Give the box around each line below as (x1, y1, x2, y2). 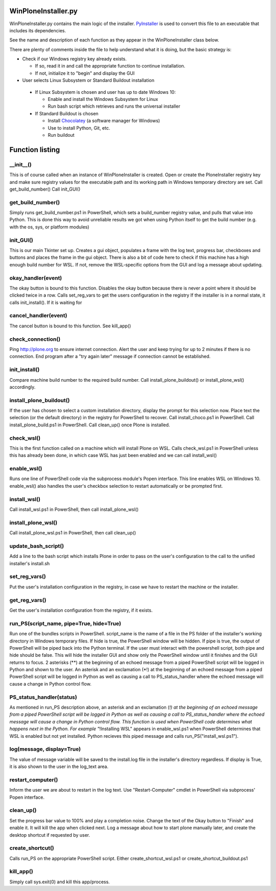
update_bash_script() (9, 542, 64, 549)
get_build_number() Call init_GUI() (9, 186, 81, 192)
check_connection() (9, 336, 61, 343)
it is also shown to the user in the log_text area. (9, 763, 108, 770)
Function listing (9, 145, 60, 154)
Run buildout (48, 132, 75, 138)
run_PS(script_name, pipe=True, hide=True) (9, 620, 121, 627)
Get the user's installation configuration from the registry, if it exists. (9, 607, 153, 613)
